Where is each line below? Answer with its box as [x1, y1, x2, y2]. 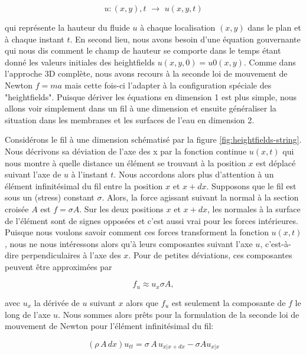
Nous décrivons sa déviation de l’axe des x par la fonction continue [5, 144, 247, 157]
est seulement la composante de [171, 296, 286, 308]
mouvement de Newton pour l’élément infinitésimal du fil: [5, 320, 214, 332]
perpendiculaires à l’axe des [21, 249, 121, 261]
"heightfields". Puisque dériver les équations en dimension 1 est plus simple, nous [5, 90, 297, 103]
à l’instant [71, 168, 108, 180]
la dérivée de [34, 296, 80, 308]
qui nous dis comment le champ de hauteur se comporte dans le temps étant [5, 44, 281, 57]
